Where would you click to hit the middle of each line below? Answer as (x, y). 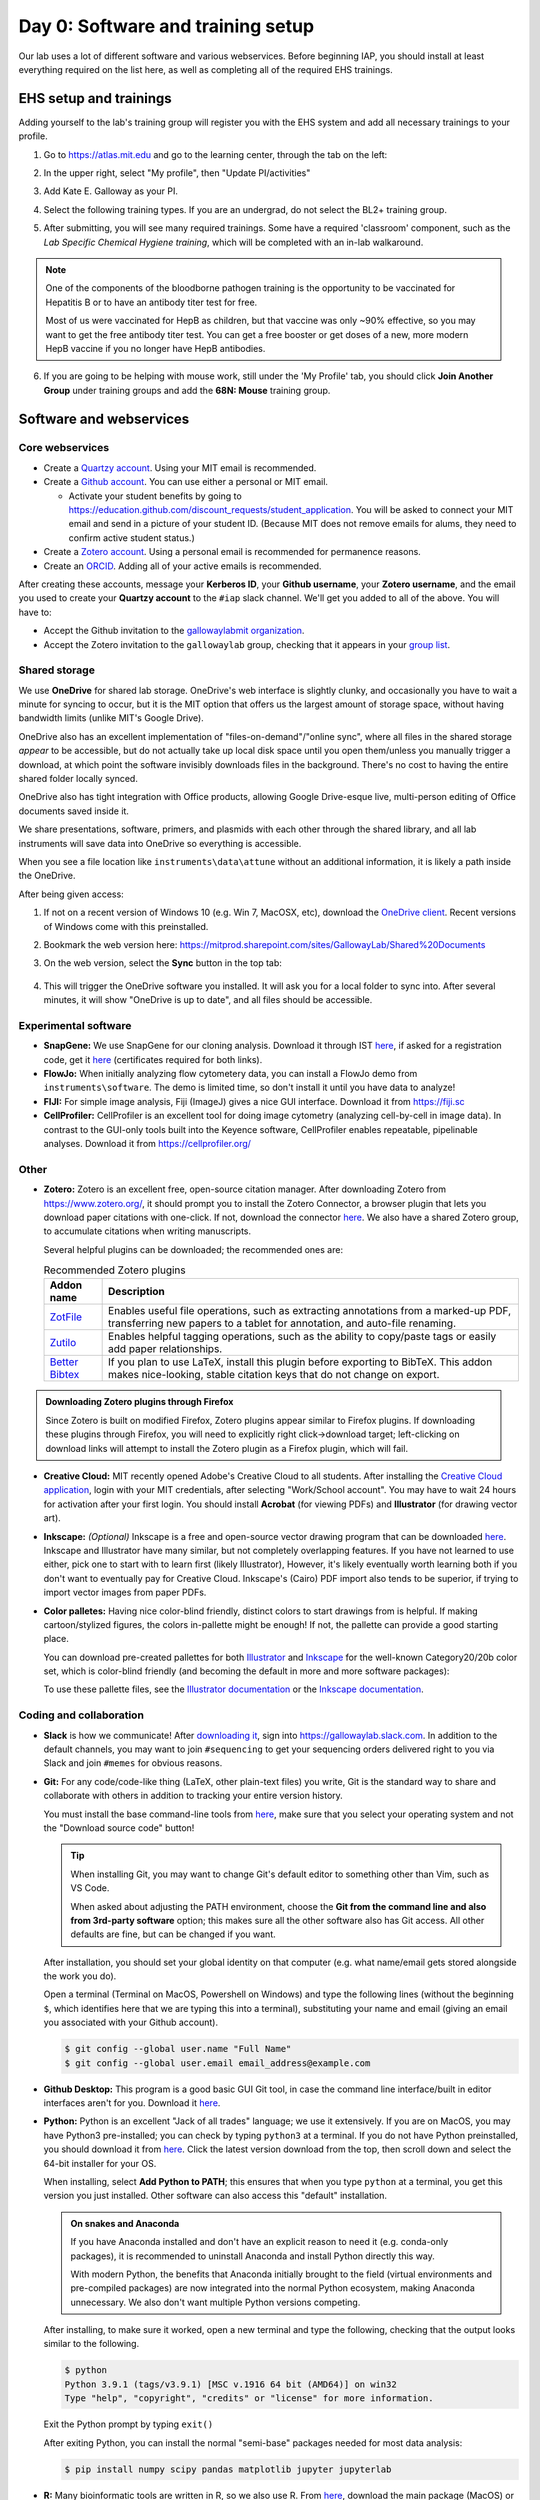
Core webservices (64, 448)
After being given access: (71, 894)
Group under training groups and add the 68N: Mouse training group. (187, 390)
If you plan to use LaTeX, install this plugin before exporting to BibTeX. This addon (300, 1362)
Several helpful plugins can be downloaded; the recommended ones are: (193, 1249)
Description (136, 1292)
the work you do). (80, 1976)
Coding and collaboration (81, 1715)
